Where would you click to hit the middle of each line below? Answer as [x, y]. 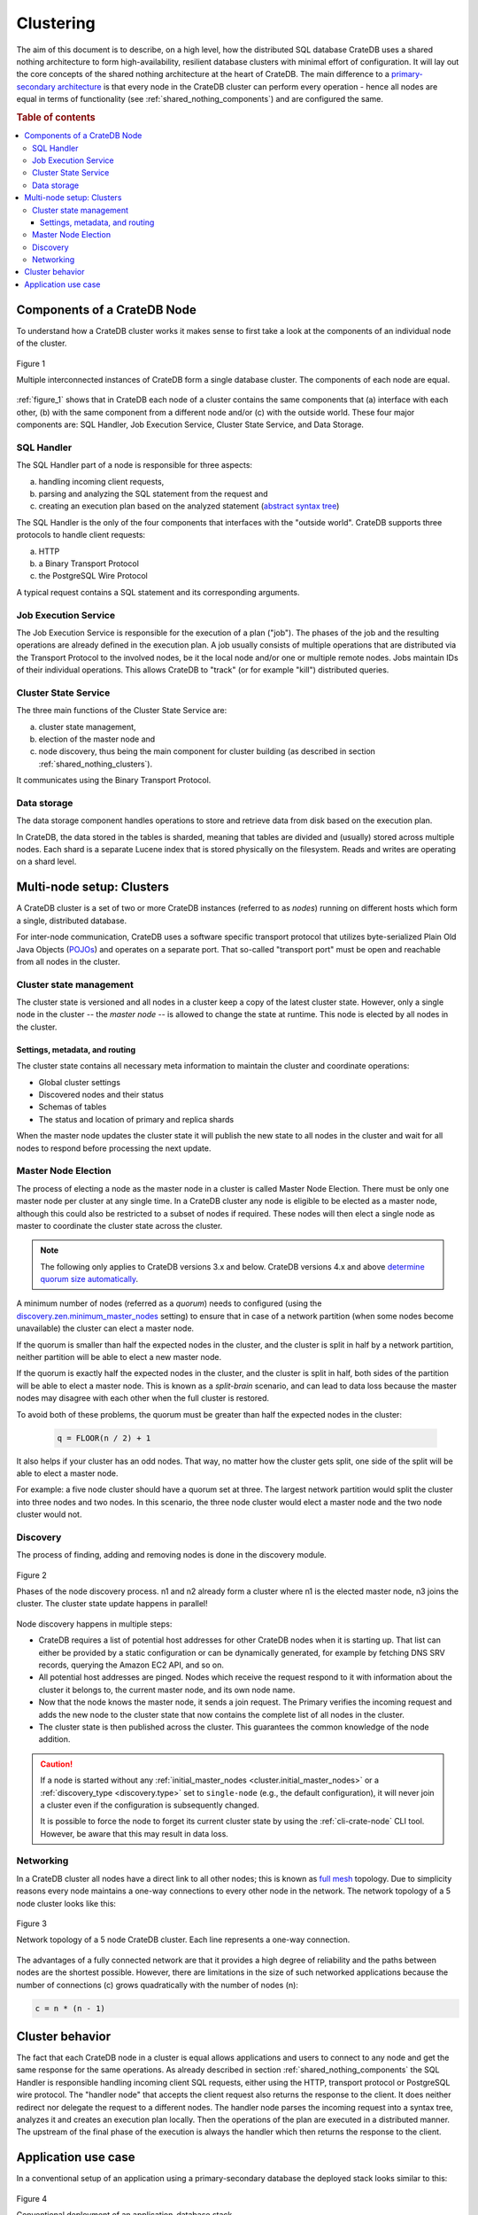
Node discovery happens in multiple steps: [94, 1624]
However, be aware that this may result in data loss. [135, 1833]
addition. [54, 1739]
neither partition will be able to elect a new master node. [119, 1357]
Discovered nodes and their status [101, 1095]
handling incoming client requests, [101, 481]
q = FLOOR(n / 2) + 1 [104, 1438]
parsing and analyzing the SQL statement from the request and [154, 494]
